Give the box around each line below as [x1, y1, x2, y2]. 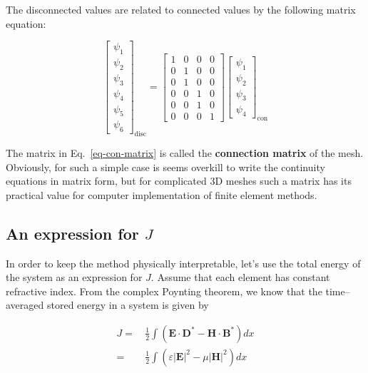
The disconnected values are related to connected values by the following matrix [6, 2, 356, 16]
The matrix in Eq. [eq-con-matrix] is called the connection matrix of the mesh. [6, 145, 364, 160]
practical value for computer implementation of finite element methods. [6, 187, 317, 202]
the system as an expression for [6, 270, 143, 285]
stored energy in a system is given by [46, 297, 209, 312]
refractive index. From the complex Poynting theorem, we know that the [6, 283, 322, 298]
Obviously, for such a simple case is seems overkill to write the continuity [6, 159, 325, 174]
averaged [6, 297, 44, 312]
